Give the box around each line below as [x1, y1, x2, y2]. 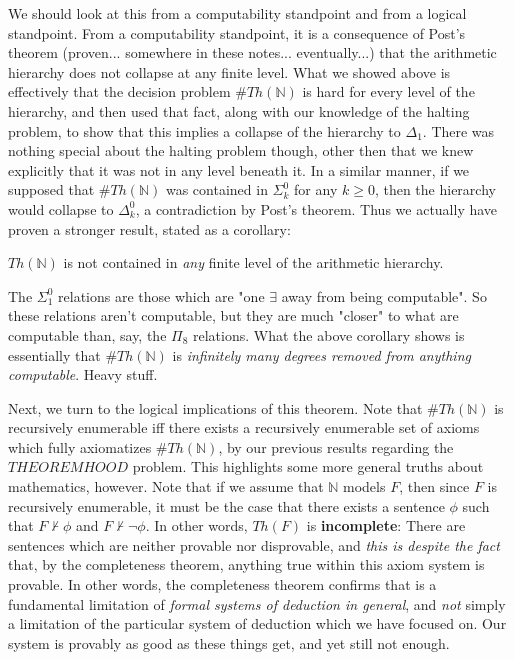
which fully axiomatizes [8, 436, 152, 457]
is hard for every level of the [302, 81, 475, 102]
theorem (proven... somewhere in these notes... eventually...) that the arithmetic [8, 42, 497, 63]
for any [294, 179, 338, 200]
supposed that [8, 179, 95, 200]
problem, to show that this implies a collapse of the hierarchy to [8, 120, 401, 141]
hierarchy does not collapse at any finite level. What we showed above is [8, 61, 451, 82]
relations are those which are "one [58, 285, 265, 306]
